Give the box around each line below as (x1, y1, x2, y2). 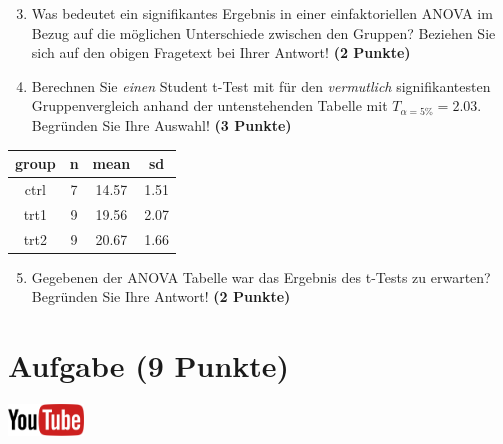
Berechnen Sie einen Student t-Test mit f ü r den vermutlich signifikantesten (31, 75, 491, 96)
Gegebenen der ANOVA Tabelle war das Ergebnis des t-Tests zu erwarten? (31, 266, 491, 287)
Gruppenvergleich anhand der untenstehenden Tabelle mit (31, 95, 388, 116)
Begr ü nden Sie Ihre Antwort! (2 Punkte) (31, 286, 291, 307)
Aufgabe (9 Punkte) (8, 345, 290, 386)
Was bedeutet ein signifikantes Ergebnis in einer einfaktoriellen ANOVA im (31, 3, 493, 23)
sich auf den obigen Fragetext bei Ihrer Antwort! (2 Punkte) (31, 42, 411, 63)
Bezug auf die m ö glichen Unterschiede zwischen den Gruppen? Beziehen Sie (31, 22, 496, 43)
